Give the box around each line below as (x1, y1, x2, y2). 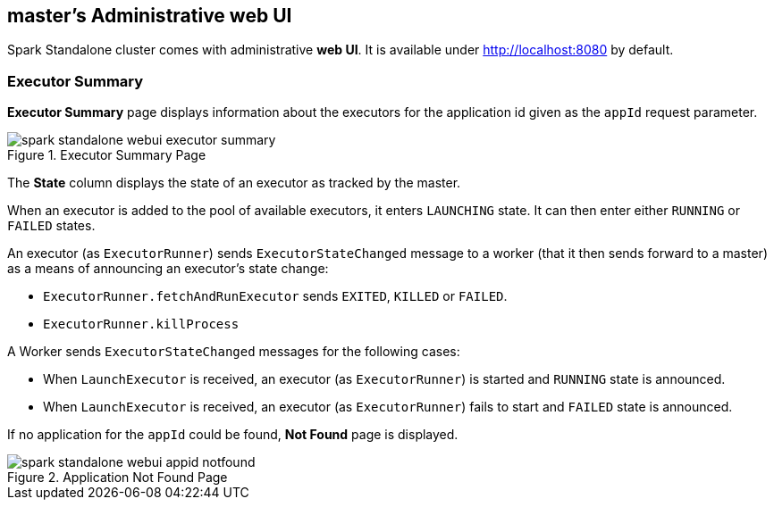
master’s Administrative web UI (7, 4, 292, 27)
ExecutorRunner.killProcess (43, 317, 240, 332)
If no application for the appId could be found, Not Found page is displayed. (7, 427, 459, 443)
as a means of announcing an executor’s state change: (7, 261, 329, 277)
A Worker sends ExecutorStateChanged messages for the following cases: (7, 344, 460, 360)
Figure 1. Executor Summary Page (7, 147, 206, 163)
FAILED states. (7, 218, 96, 234)
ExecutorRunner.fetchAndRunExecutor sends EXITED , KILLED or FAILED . (43, 288, 508, 304)
